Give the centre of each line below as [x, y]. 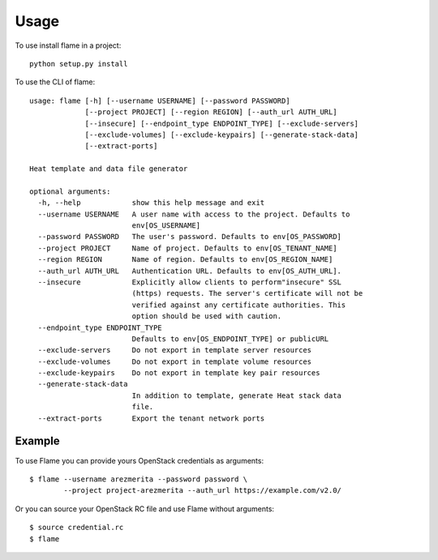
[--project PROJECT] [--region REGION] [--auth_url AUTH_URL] [211, 112]
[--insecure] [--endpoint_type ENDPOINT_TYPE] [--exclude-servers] [222, 123]
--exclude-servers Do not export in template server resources [175, 350]
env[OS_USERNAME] [166, 226]
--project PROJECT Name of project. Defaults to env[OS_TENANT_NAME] [187, 248]
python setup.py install [79, 64]
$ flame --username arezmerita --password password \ [138, 479]
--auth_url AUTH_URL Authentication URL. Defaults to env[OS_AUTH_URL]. [190, 271]
